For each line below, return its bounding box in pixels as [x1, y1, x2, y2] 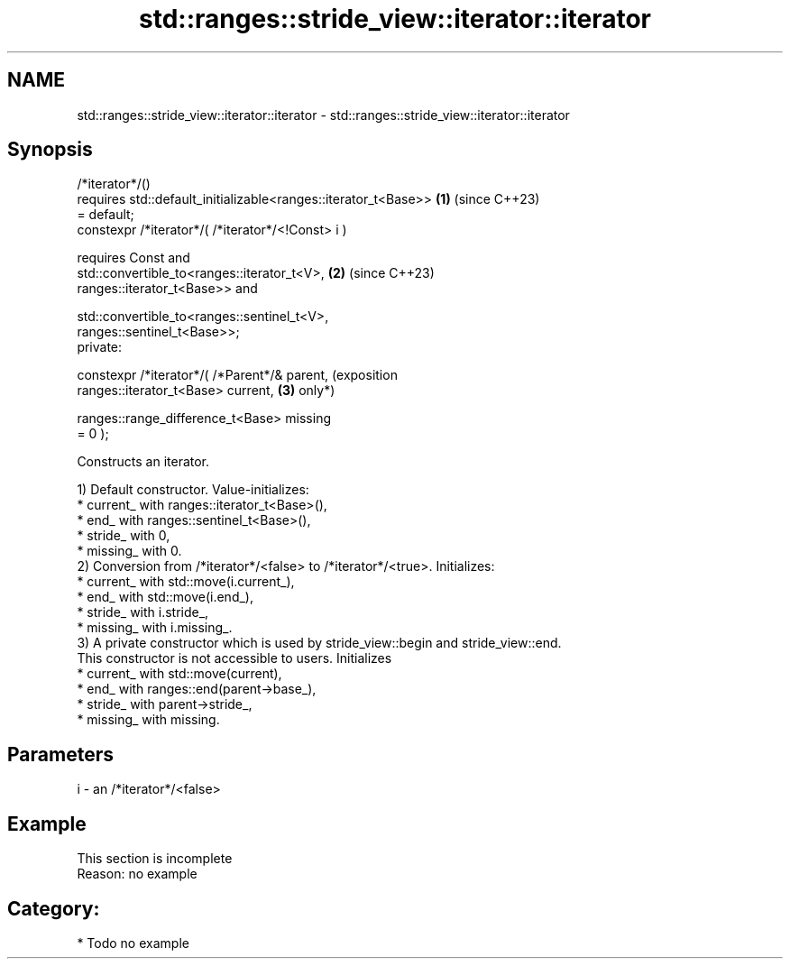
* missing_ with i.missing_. [77, 620, 233, 636]
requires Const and [77, 250, 190, 266]
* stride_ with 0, [77, 528, 170, 544]
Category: [7, 897, 100, 920]
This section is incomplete [77, 851, 233, 867]
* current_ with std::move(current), [77, 666, 282, 682]
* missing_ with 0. [77, 543, 182, 559]
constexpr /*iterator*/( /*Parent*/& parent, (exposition [77, 367, 398, 383]
